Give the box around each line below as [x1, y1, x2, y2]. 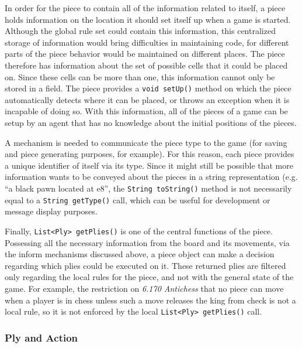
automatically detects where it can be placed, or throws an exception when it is [5, 93, 290, 105]
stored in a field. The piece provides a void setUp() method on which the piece [5, 82, 291, 94]
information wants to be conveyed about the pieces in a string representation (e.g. [5, 170, 298, 183]
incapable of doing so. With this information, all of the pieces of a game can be [5, 105, 288, 117]
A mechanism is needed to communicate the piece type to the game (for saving [5, 136, 287, 148]
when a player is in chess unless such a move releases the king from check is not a [5, 294, 296, 306]
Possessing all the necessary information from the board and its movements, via [5, 236, 290, 248]
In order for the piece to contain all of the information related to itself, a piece [5, 2, 286, 13]
